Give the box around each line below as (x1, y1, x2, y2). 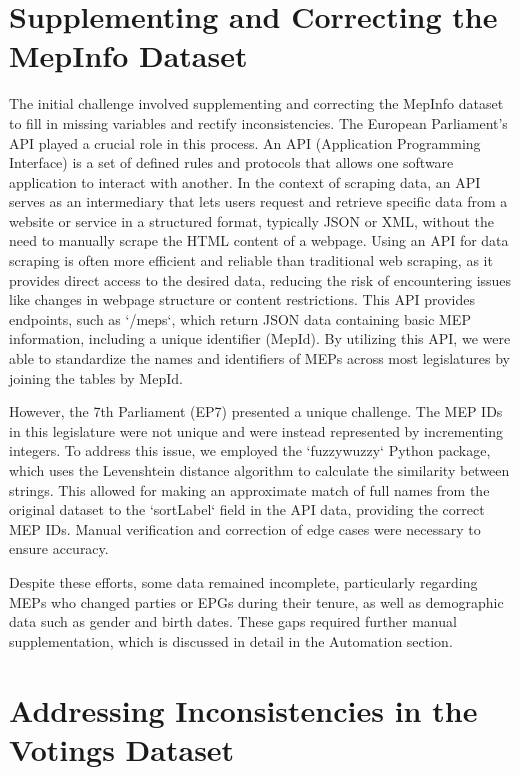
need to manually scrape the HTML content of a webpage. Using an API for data (9, 230, 509, 251)
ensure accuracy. (9, 538, 109, 559)
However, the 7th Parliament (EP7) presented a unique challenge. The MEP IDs (9, 401, 503, 422)
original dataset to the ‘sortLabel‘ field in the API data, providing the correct (9, 499, 485, 520)
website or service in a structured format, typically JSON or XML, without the (9, 210, 495, 231)
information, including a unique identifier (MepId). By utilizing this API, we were (9, 328, 511, 349)
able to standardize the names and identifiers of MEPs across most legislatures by (9, 348, 510, 369)
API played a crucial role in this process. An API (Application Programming (9, 132, 481, 153)
